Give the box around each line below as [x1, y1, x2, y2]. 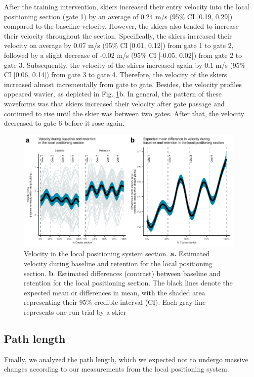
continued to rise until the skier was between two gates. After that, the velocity [4, 108, 245, 118]
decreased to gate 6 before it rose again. [4, 118, 125, 128]
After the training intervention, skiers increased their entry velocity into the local [4, 1, 250, 11]
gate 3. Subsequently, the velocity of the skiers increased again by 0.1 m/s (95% [4, 59, 246, 70]
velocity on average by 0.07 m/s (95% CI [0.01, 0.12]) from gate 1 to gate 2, [4, 40, 234, 50]
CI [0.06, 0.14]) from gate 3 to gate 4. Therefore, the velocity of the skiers [4, 69, 227, 80]
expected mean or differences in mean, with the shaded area [24, 287, 205, 297]
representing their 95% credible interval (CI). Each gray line [24, 297, 206, 307]
